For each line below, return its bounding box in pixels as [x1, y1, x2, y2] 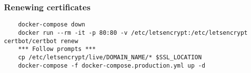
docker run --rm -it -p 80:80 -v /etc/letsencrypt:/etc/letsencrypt [18, 29, 248, 36]
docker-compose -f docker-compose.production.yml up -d [18, 62, 206, 69]
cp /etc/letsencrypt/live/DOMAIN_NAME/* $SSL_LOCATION [18, 53, 202, 61]
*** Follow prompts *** [18, 46, 96, 53]
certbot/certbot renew [4, 37, 78, 45]
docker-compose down [18, 21, 85, 28]
